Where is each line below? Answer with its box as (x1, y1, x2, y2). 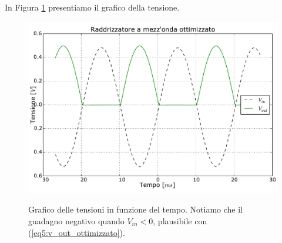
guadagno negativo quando (28, 214, 125, 227)
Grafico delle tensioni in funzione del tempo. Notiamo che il (28, 203, 243, 215)
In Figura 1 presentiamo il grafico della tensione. (5, 1, 180, 13)
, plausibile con (153, 214, 207, 227)
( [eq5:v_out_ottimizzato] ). (28, 226, 125, 238)
